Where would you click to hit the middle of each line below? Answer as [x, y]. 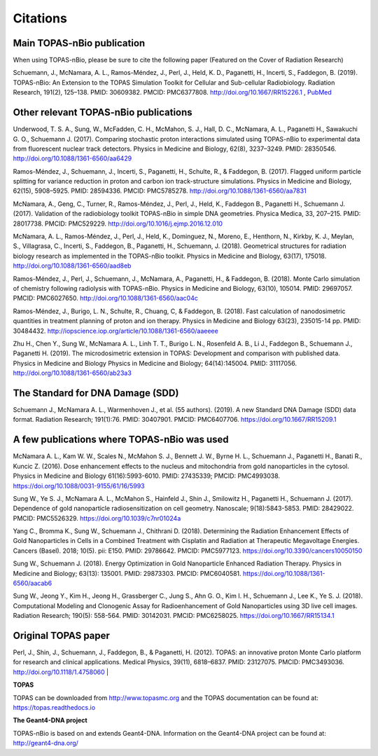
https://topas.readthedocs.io [54, 708]
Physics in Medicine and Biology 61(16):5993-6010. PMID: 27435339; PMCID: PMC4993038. [146, 476]
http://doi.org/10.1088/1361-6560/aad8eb [72, 266]
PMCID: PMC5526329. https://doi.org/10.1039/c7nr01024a [97, 518]
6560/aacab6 [33, 583]
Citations [40, 18]
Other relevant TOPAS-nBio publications [103, 112]
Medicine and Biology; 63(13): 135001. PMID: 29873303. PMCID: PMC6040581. [127, 573]
